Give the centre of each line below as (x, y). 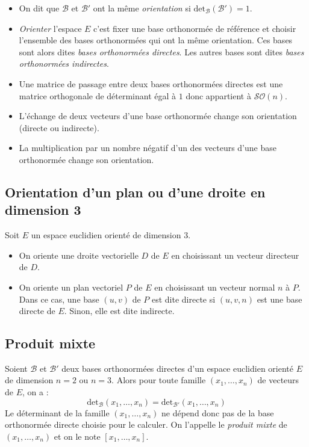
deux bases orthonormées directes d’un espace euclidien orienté (177, 368)
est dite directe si (183, 299)
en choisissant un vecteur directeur (235, 255)
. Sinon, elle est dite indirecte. (119, 311)
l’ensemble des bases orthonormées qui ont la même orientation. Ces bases (156, 40)
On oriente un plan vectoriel (71, 287)
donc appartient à (218, 95)
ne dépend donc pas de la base (218, 412)
